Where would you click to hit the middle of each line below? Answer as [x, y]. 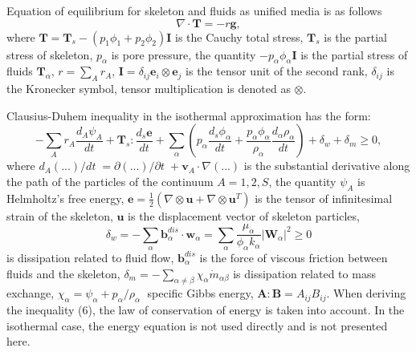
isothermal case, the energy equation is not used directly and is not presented [197, 325]
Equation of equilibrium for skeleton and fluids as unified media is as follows [194, 10]
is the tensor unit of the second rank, [277, 71]
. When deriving [366, 293]
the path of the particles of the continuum [110, 181]
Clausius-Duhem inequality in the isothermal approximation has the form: [189, 115]
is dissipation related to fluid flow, [90, 257]
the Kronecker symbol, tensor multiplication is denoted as [149, 89]
